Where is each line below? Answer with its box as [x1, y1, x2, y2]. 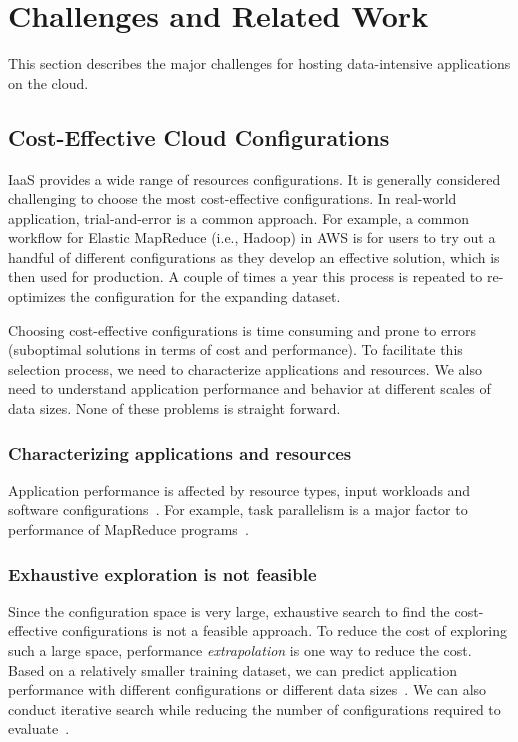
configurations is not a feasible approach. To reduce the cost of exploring [62, 620, 507, 641]
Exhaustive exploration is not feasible [8, 561, 317, 586]
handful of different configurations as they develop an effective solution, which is [8, 246, 500, 267]
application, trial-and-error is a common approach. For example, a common [8, 207, 469, 228]
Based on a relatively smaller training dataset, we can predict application [8, 659, 457, 680]
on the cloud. [8, 72, 89, 93]
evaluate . [8, 718, 70, 739]
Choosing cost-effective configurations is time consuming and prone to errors [8, 319, 477, 340]
